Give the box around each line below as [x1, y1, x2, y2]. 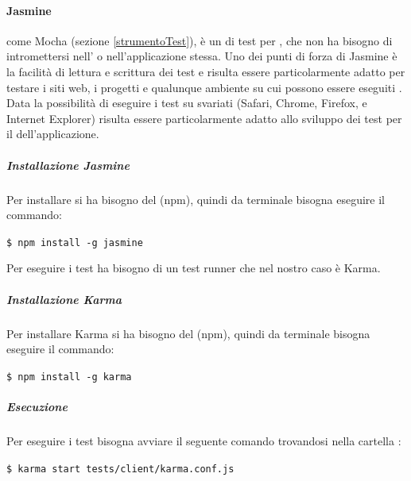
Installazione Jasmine [6, 156, 130, 173]
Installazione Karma [6, 291, 122, 307]
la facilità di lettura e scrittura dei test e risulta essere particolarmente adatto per [6, 63, 405, 79]
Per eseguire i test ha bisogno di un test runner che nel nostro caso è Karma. [6, 260, 381, 276]
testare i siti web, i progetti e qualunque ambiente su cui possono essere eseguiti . [6, 79, 402, 95]
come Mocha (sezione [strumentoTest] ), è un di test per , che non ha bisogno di [6, 32, 393, 48]
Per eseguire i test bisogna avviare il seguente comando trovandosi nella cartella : [6, 432, 401, 448]
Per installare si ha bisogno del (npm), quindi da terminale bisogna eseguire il [6, 190, 385, 207]
